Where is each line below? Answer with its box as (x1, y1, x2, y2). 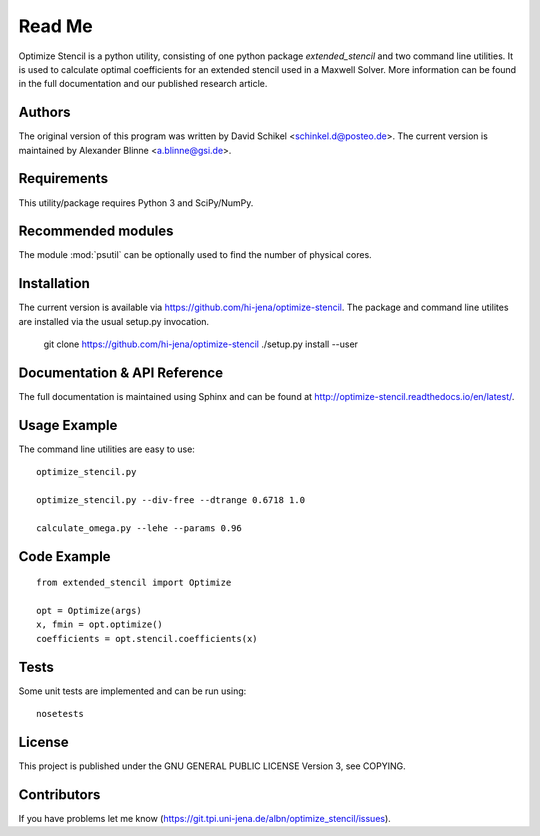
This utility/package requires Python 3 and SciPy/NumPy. (18, 196, 254, 209)
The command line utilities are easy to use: (18, 443, 195, 455)
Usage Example (18, 416, 118, 434)
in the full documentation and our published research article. (18, 78, 268, 90)
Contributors (18, 786, 101, 803)
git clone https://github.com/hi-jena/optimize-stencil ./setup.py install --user (43, 338, 359, 350)
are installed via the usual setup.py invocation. (18, 315, 210, 327)
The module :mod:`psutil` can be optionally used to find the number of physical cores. (18, 249, 372, 261)
